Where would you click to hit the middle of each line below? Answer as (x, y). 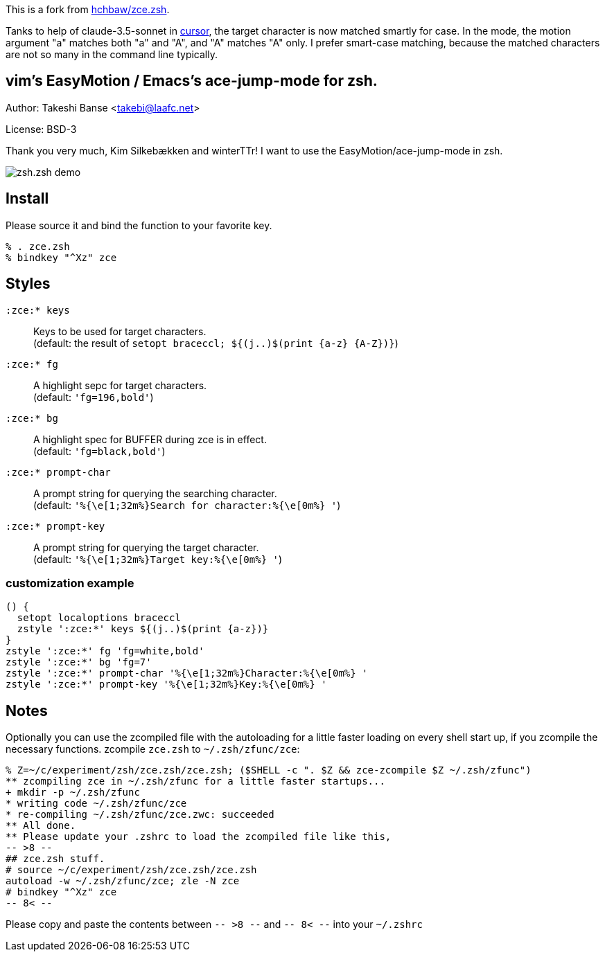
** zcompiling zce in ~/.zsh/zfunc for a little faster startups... (195, 781)
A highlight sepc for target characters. (120, 385)
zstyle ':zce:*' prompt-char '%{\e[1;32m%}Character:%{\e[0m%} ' (187, 673)
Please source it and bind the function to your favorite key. (139, 225)
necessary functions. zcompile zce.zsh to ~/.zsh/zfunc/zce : (153, 749)
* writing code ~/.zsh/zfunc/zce (96, 804)
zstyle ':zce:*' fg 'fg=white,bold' (105, 651)
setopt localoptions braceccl (99, 618)
